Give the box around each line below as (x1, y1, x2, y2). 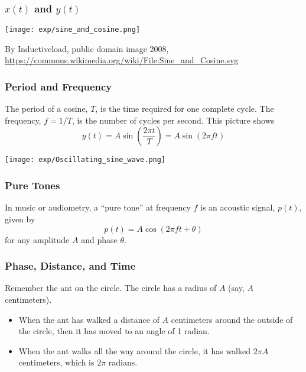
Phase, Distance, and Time (5, 258, 136, 273)
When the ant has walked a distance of (18, 313, 159, 325)
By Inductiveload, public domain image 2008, (5, 42, 169, 54)
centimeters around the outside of (171, 313, 293, 325)
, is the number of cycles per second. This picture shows (71, 114, 275, 126)
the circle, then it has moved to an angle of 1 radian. (18, 325, 210, 337)
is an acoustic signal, (200, 201, 275, 214)
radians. (108, 356, 138, 368)
